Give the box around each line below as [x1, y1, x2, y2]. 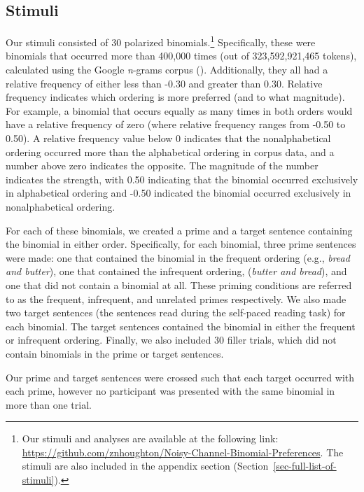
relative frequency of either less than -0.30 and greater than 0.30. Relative [6, 76, 323, 90]
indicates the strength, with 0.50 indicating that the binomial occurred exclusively [6, 171, 358, 186]
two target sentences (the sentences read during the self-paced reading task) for [6, 305, 346, 320]
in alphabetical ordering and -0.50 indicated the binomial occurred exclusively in [6, 185, 351, 200]
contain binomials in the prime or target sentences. [6, 346, 224, 360]
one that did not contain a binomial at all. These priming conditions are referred [6, 277, 352, 292]
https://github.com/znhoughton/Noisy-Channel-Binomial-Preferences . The [22, 444, 344, 459]
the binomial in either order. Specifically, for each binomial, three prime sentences [6, 237, 356, 251]
